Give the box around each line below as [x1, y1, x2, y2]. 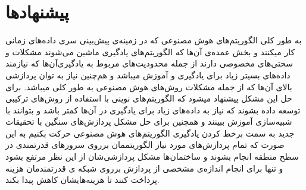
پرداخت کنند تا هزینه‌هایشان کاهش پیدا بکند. [5, 173, 160, 186]
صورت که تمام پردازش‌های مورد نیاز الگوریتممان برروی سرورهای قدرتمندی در [5, 138, 285, 151]
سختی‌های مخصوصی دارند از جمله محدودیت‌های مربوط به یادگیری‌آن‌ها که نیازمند [5, 57, 293, 69]
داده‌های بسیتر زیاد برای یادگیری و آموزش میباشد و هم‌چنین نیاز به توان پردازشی [5, 68, 291, 81]
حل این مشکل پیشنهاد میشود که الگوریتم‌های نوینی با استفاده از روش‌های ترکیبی [5, 92, 292, 104]
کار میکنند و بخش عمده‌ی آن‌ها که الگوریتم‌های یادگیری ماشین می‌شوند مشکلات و [5, 45, 295, 58]
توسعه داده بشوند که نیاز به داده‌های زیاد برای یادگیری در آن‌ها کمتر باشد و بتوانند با [5, 103, 301, 116]
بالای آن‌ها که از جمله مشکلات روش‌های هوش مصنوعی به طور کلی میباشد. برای [5, 80, 292, 93]
